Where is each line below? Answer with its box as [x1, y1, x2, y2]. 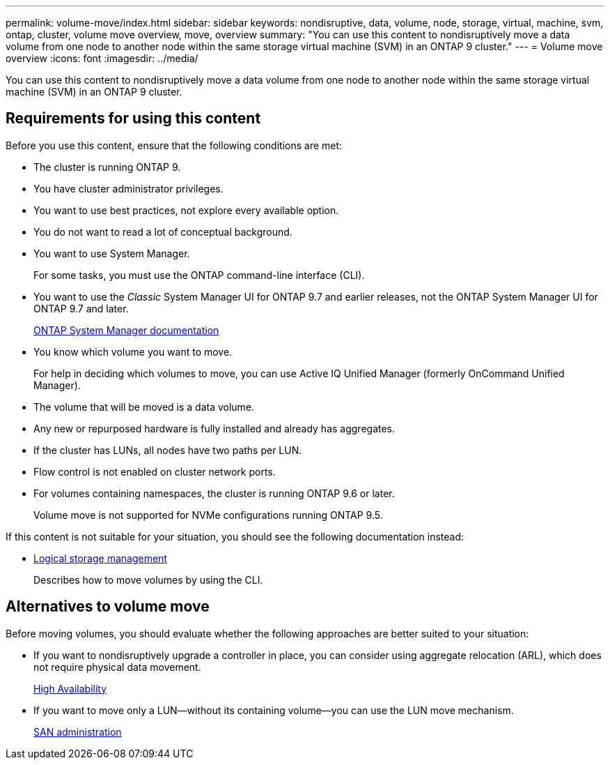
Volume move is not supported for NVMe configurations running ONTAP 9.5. [33, 508, 383, 521]
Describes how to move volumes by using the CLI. [33, 573, 263, 586]
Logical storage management [33, 552, 167, 564]
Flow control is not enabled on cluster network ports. [33, 465, 276, 478]
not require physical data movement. [33, 660, 201, 673]
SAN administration [33, 725, 122, 738]
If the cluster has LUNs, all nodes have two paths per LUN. [33, 444, 302, 456]
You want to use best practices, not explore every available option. [33, 204, 339, 216]
